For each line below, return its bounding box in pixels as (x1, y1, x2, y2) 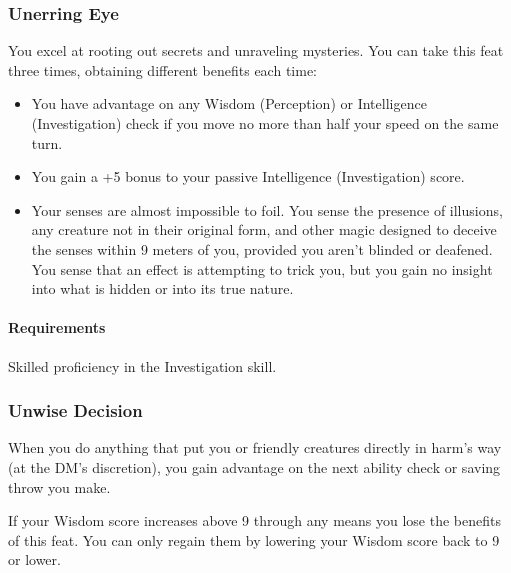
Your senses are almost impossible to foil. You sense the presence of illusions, (31, 199, 503, 220)
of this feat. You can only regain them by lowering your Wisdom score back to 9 (8, 529, 500, 550)
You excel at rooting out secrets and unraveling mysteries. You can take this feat (8, 40, 504, 61)
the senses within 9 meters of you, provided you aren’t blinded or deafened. (31, 238, 493, 259)
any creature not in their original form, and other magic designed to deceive (31, 219, 497, 240)
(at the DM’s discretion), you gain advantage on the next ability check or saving (8, 456, 501, 477)
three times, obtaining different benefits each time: (8, 59, 317, 80)
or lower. (8, 549, 61, 570)
